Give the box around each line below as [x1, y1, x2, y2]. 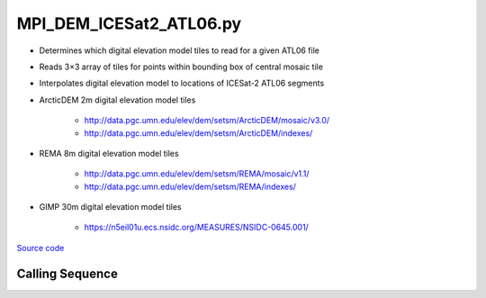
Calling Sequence [16, 266, 119, 281]
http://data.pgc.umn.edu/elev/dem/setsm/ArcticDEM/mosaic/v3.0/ [84, 115, 330, 126]
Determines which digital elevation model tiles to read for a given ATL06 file [39, 45, 319, 56]
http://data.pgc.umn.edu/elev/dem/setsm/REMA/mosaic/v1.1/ [84, 168, 310, 179]
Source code [16, 242, 65, 253]
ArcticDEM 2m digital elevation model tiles [39, 95, 196, 105]
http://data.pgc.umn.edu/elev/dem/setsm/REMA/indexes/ [84, 181, 297, 192]
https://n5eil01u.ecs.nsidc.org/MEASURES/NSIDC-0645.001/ [84, 221, 310, 233]
